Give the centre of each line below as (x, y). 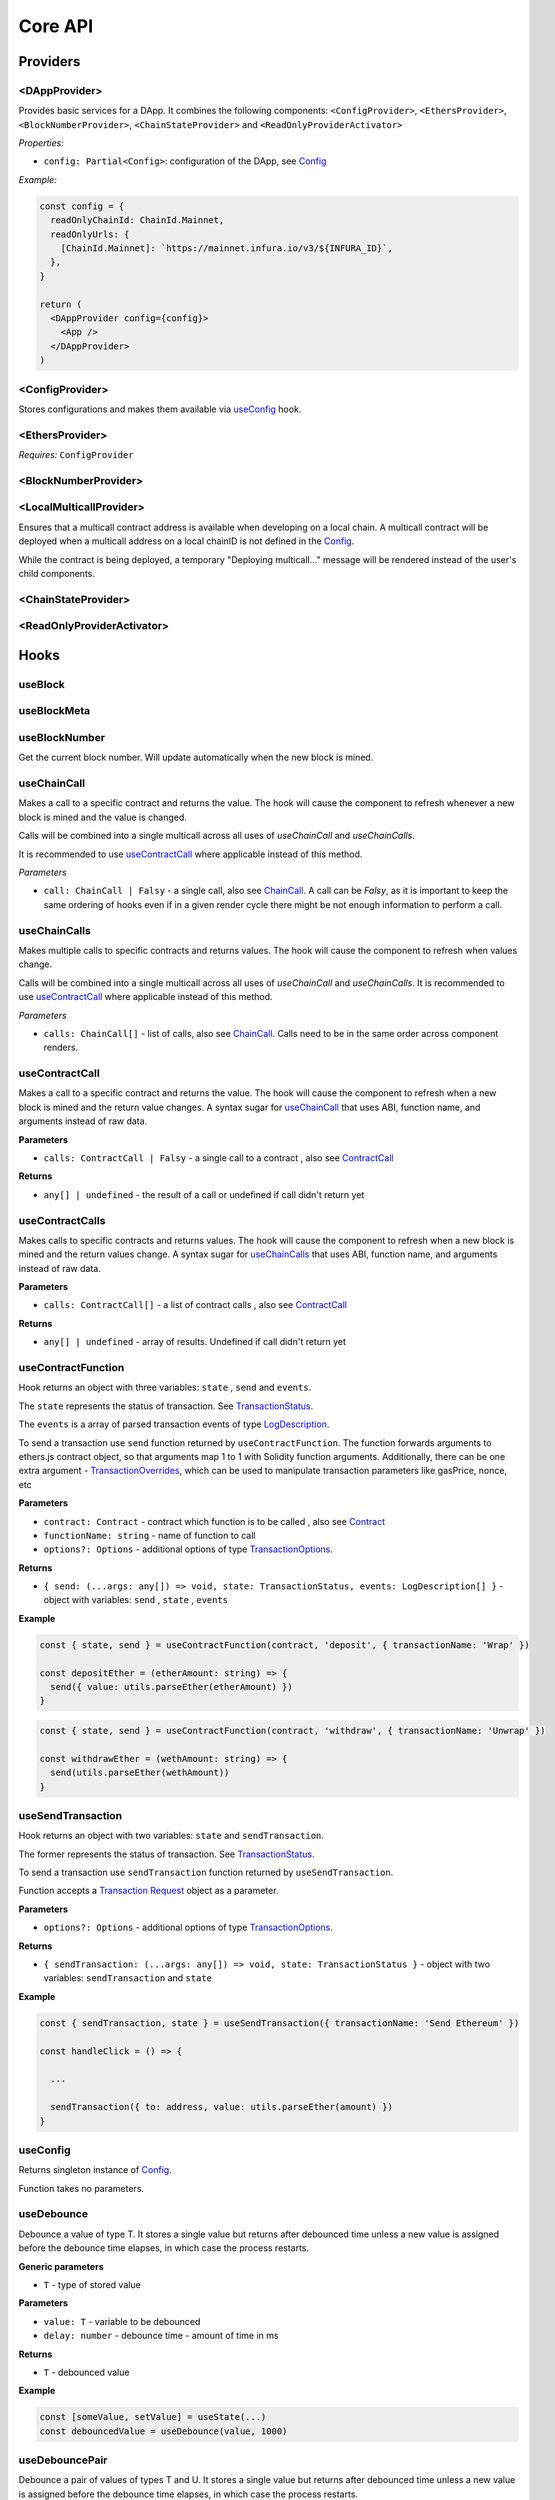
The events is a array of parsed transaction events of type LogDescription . (174, 1424)
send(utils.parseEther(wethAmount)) (140, 1773)
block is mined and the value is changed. (102, 817)
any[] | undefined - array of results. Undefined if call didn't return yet (195, 1342)
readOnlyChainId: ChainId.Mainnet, (137, 220)
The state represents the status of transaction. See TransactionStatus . (166, 1406)
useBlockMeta (54, 711)
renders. (61, 1047)
